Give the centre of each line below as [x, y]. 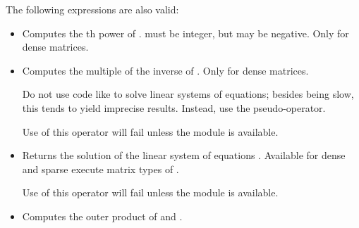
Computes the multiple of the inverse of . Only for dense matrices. [165, 70]
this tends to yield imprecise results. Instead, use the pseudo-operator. [174, 107]
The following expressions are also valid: [92, 9]
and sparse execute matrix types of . [101, 169]
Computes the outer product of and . [102, 216]
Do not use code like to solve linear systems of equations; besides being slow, [188, 94]
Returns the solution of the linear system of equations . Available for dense [184, 155]
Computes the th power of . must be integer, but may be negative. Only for [185, 33]
